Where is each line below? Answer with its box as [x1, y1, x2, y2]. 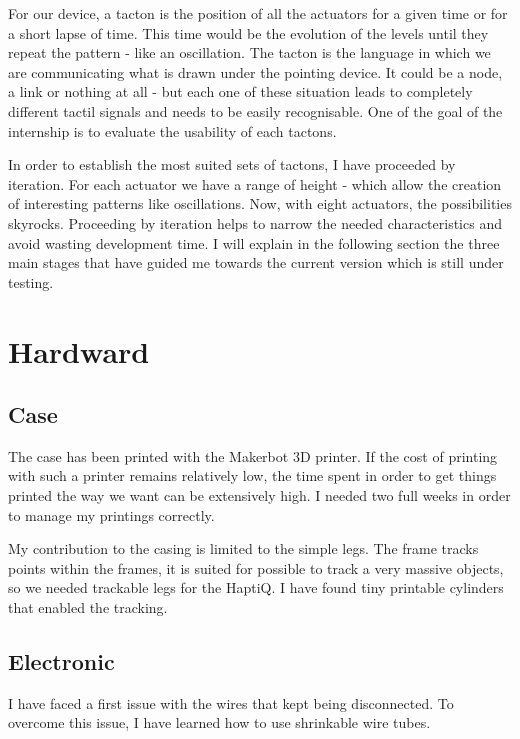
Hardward [8, 330, 150, 371]
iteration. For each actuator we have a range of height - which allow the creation [8, 173, 502, 194]
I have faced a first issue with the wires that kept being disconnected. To [8, 692, 454, 713]
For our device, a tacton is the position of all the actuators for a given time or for [8, 3, 508, 23]
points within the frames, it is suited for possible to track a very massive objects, [8, 557, 504, 578]
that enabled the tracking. [8, 597, 168, 618]
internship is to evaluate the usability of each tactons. [8, 120, 337, 141]
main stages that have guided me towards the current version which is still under [8, 252, 504, 273]
